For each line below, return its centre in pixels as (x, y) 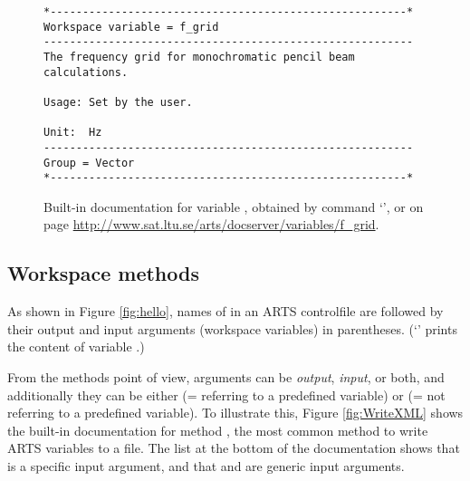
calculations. (86, 72)
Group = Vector (89, 163)
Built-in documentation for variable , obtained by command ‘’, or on (234, 206)
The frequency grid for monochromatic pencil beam (199, 57)
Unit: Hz (73, 133)
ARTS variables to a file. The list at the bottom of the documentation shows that (234, 448)
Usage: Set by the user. (118, 102)
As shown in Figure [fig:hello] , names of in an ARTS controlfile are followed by (225, 311)
